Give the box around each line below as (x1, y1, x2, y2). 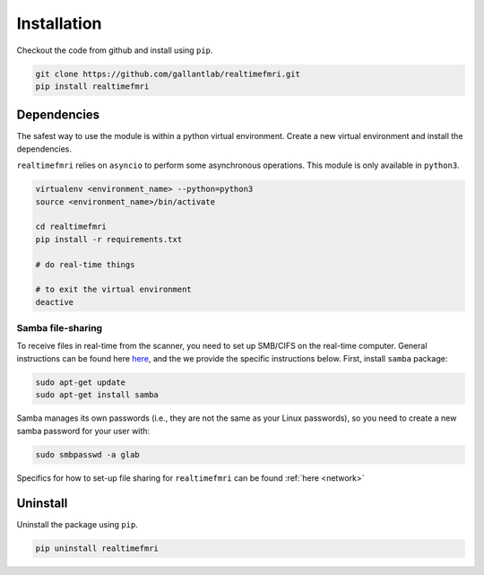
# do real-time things (35, 259, 135, 269)
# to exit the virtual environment (35, 284, 192, 295)
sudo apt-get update (35, 377, 125, 388)
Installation (16, 13, 102, 33)
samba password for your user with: (16, 425, 151, 436)
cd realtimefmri (35, 222, 108, 232)
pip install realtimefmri (35, 81, 150, 91)
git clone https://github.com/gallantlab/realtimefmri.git (35, 68, 300, 79)
